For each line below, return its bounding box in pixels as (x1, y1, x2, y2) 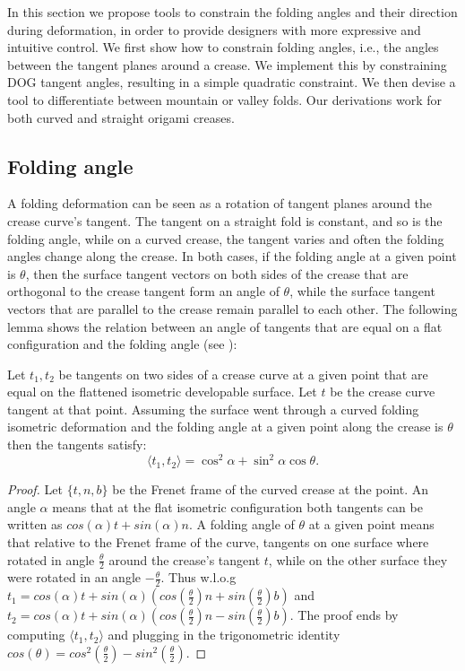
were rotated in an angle (7, 568, 142, 587)
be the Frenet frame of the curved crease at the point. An (112, 480, 428, 499)
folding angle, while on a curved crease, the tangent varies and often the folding (7, 229, 444, 248)
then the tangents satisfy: (7, 435, 147, 454)
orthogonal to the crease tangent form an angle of (7, 282, 280, 301)
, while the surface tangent (289, 282, 435, 301)
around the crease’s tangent (108, 550, 261, 569)
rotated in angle (7, 550, 95, 569)
